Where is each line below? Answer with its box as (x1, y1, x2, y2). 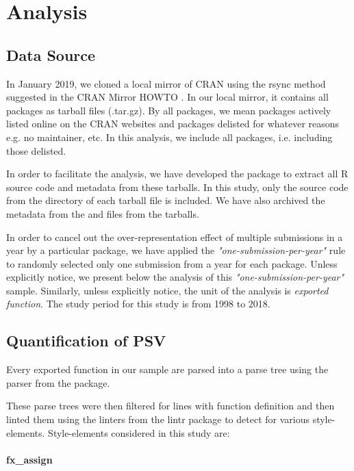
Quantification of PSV (6, 330, 166, 351)
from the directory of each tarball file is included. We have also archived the (6, 193, 325, 207)
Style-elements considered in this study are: (48, 425, 230, 440)
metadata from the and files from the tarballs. (6, 206, 199, 220)
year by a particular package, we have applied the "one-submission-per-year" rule (6, 243, 346, 257)
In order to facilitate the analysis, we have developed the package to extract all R (6, 166, 349, 181)
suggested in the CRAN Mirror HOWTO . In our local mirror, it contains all (6, 90, 329, 104)
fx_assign (6, 452, 53, 466)
